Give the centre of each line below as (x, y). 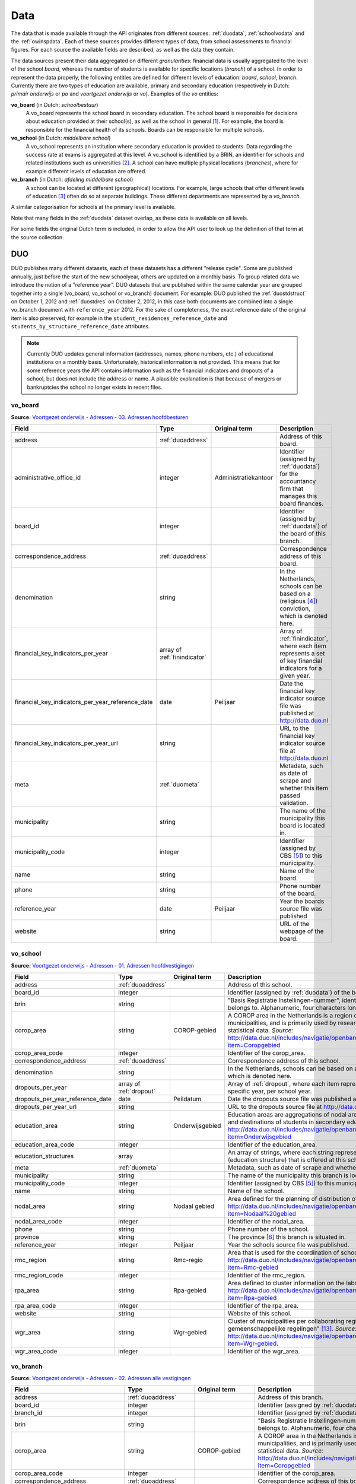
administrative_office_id (48, 478)
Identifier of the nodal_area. (266, 1222)
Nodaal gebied (194, 1206)
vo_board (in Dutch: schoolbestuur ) (55, 104)
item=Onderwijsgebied (260, 1137)
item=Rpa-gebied (252, 1298)
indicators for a (301, 668)
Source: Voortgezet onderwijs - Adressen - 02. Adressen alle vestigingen (101, 1378)
